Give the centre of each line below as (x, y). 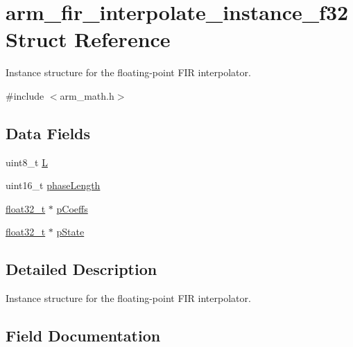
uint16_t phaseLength (53, 185)
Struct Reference (88, 39)
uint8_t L (27, 162)
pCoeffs (72, 208)
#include (25, 95)
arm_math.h (87, 95)
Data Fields (48, 133)
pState (70, 232)
